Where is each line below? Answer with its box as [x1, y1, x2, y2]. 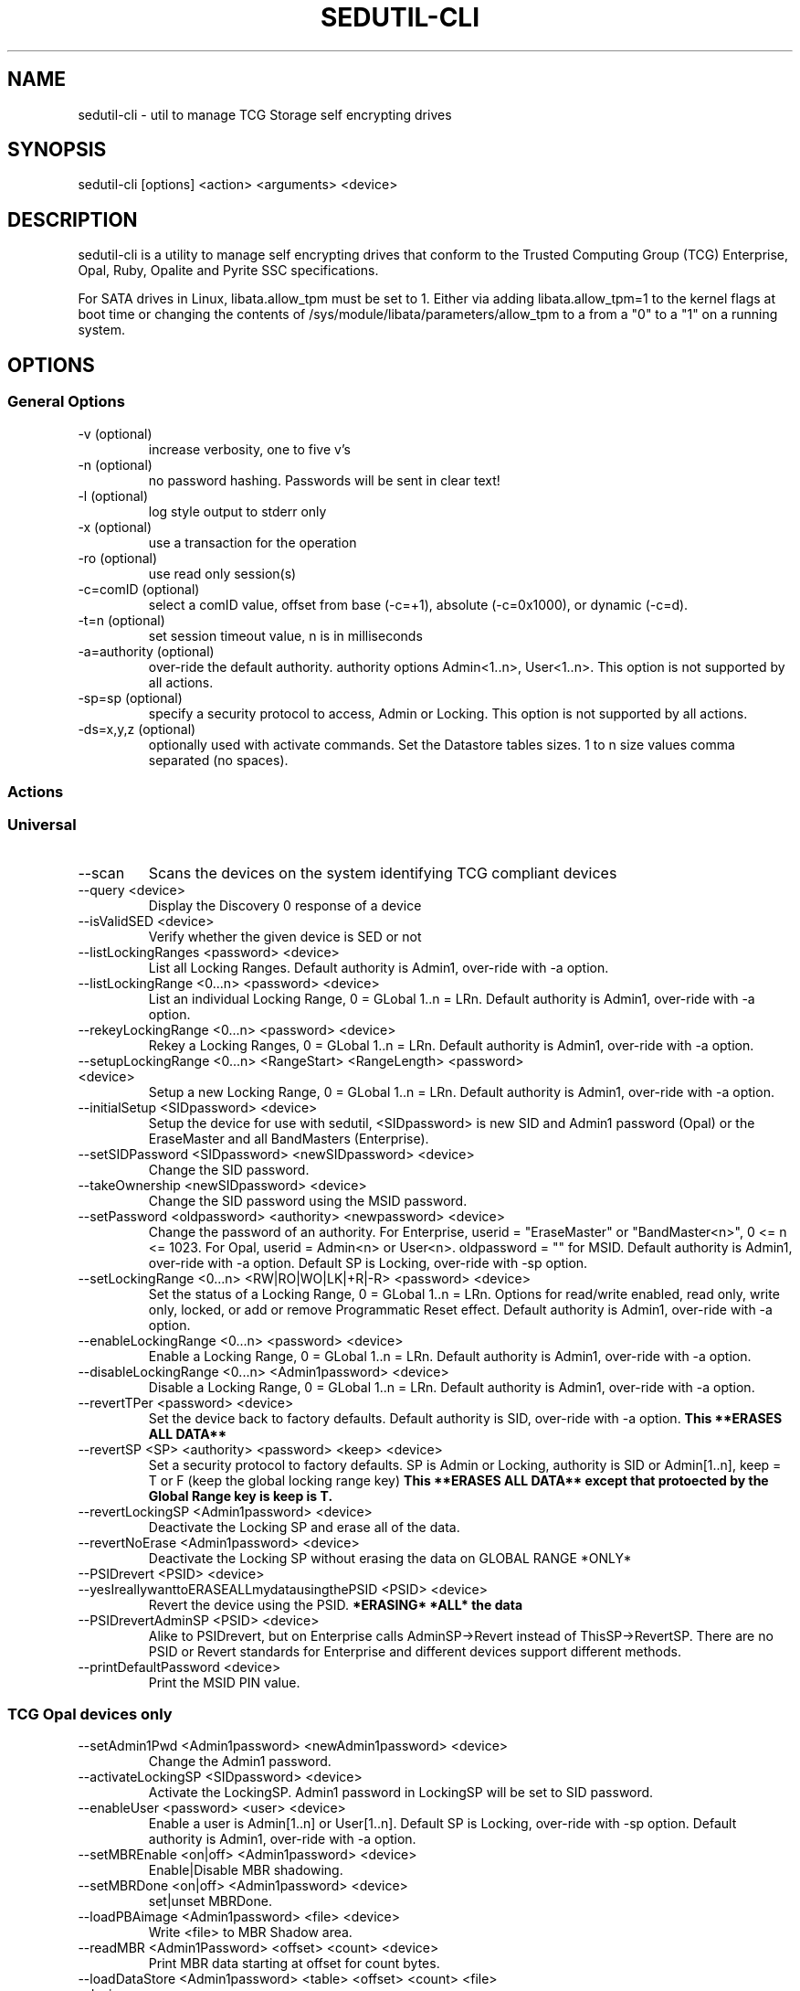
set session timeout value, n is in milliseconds [148, 627, 423, 644]
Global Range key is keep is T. [148, 1487, 333, 1504]
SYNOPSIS [7, 138, 107, 162]
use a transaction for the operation [148, 534, 357, 550]
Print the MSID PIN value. [148, 1674, 300, 1690]
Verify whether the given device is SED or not [148, 928, 422, 944]
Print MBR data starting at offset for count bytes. [148, 1955, 440, 1972]
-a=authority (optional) [78, 643, 215, 659]
